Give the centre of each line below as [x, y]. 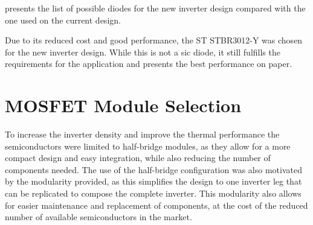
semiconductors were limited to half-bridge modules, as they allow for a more [148, 146]
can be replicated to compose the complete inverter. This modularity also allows [153, 193]
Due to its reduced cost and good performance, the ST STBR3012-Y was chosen [154, 40]
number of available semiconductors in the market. [98, 217]
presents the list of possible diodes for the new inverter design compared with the [155, 8]
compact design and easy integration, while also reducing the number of [138, 158]
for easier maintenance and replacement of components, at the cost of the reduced [156, 205]
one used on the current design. [63, 20]
